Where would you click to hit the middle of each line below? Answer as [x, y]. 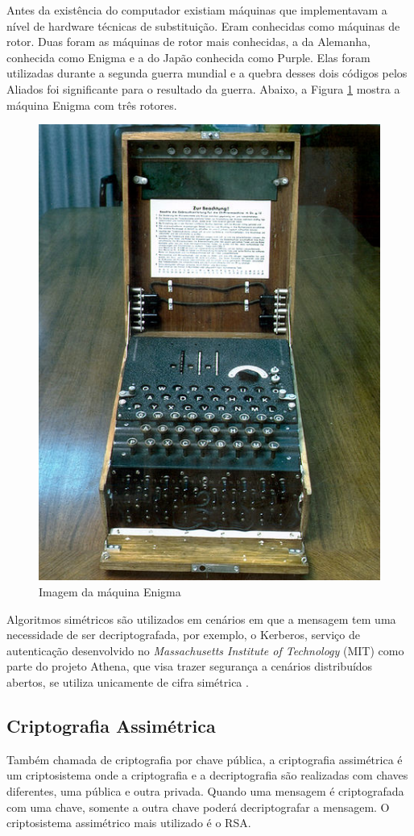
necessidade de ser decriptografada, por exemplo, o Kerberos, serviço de [183, 635]
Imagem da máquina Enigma [110, 592]
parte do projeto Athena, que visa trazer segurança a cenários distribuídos [190, 666]
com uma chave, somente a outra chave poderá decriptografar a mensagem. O [198, 807]
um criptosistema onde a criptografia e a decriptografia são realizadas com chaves [207, 775]
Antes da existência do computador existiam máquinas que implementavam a [197, 10]
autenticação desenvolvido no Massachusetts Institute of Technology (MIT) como [205, 650]
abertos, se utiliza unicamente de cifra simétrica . [128, 682]
